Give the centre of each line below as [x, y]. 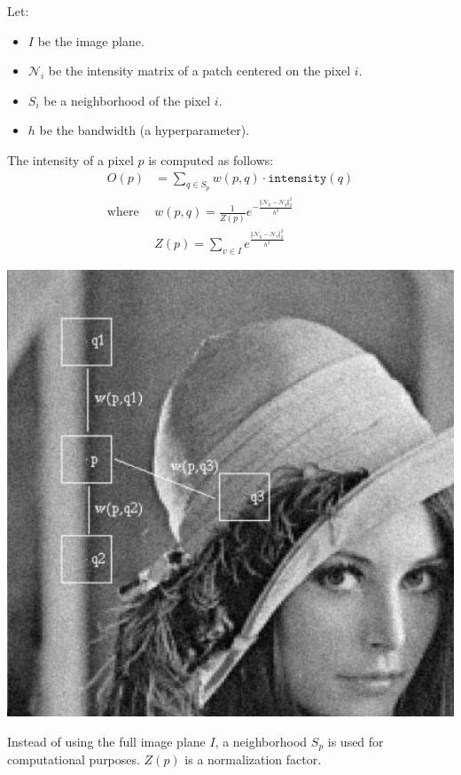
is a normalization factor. [253, 759]
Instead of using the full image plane [106, 741]
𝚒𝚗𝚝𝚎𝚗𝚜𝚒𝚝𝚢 [297, 178]
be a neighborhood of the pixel [127, 100]
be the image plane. [91, 40]
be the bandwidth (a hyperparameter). [145, 130]
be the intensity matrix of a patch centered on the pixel [199, 71]
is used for [356, 741]
